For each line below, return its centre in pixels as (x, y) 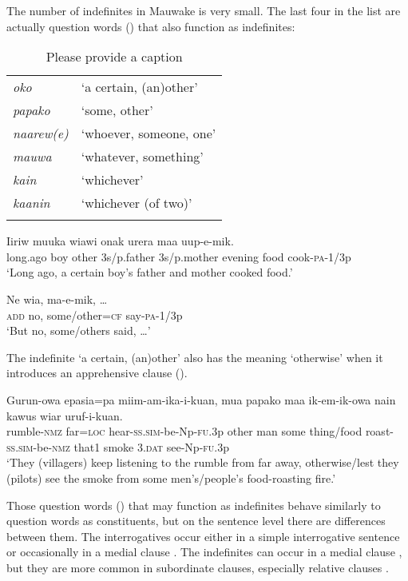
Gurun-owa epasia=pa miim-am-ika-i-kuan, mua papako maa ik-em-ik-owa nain (201, 399)
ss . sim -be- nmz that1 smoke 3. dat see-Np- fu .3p (118, 446)
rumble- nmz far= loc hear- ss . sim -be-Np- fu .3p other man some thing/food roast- (200, 431)
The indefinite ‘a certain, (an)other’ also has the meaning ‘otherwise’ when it (195, 357)
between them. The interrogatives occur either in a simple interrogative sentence (203, 536)
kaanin (32, 203)
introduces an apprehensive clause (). (97, 373)
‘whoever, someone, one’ (149, 133)
